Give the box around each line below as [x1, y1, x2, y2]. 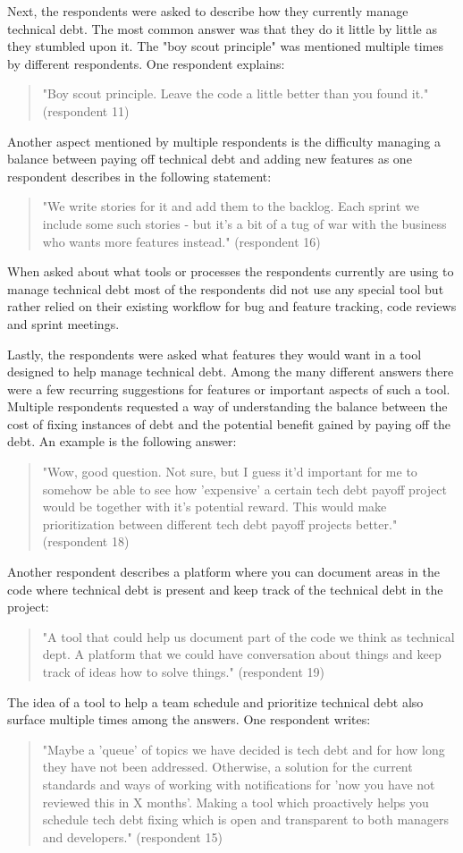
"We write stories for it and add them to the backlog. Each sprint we [42, 197, 419, 215]
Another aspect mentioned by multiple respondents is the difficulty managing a [7, 131, 441, 150]
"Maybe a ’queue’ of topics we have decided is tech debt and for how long [42, 739, 445, 758]
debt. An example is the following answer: [7, 432, 237, 451]
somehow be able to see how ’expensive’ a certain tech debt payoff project [42, 479, 447, 498]
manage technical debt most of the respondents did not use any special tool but [7, 279, 444, 298]
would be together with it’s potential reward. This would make [42, 497, 387, 516]
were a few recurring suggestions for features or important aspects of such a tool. [7, 379, 450, 398]
